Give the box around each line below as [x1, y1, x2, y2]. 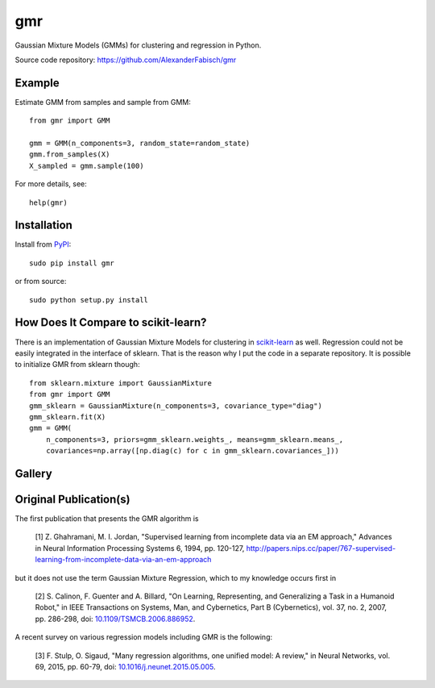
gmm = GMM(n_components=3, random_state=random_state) [29, 139, 251, 148]
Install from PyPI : [14, 240, 72, 249]
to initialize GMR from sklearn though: [14, 360, 140, 369]
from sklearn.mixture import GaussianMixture [29, 378, 213, 387]
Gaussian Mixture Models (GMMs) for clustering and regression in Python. [14, 40, 262, 50]
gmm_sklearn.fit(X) [29, 412, 106, 421]
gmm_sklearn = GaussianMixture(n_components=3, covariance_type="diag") [29, 401, 322, 411]
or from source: [14, 277, 67, 286]
